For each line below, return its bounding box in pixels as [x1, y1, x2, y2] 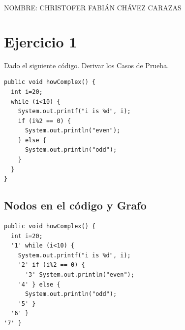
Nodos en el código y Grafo [4, 198, 147, 213]
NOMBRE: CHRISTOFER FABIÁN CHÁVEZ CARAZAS [4, 2, 182, 12]
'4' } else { [18, 281, 61, 288]
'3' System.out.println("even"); [25, 271, 134, 279]
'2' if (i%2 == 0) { [18, 261, 85, 269]
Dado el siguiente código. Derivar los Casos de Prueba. [4, 60, 169, 70]
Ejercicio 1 [4, 31, 77, 51]
